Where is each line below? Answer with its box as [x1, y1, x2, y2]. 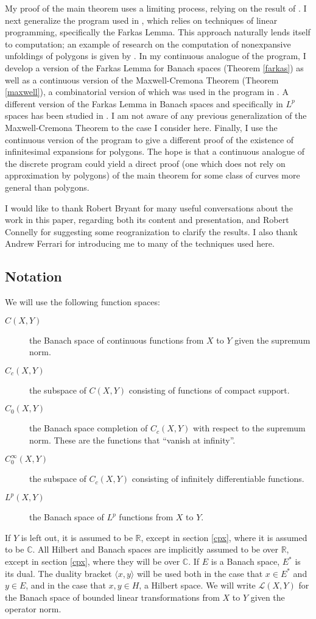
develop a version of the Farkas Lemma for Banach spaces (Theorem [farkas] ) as [5, 61, 304, 74]
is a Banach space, [211, 555, 280, 568]
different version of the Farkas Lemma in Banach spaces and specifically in [5, 97, 283, 110]
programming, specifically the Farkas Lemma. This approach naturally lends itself [5, 26, 311, 38]
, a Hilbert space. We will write [139, 579, 256, 592]
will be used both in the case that [136, 567, 263, 579]
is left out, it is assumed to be [21, 531, 133, 543]
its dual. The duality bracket [5, 567, 112, 579]
